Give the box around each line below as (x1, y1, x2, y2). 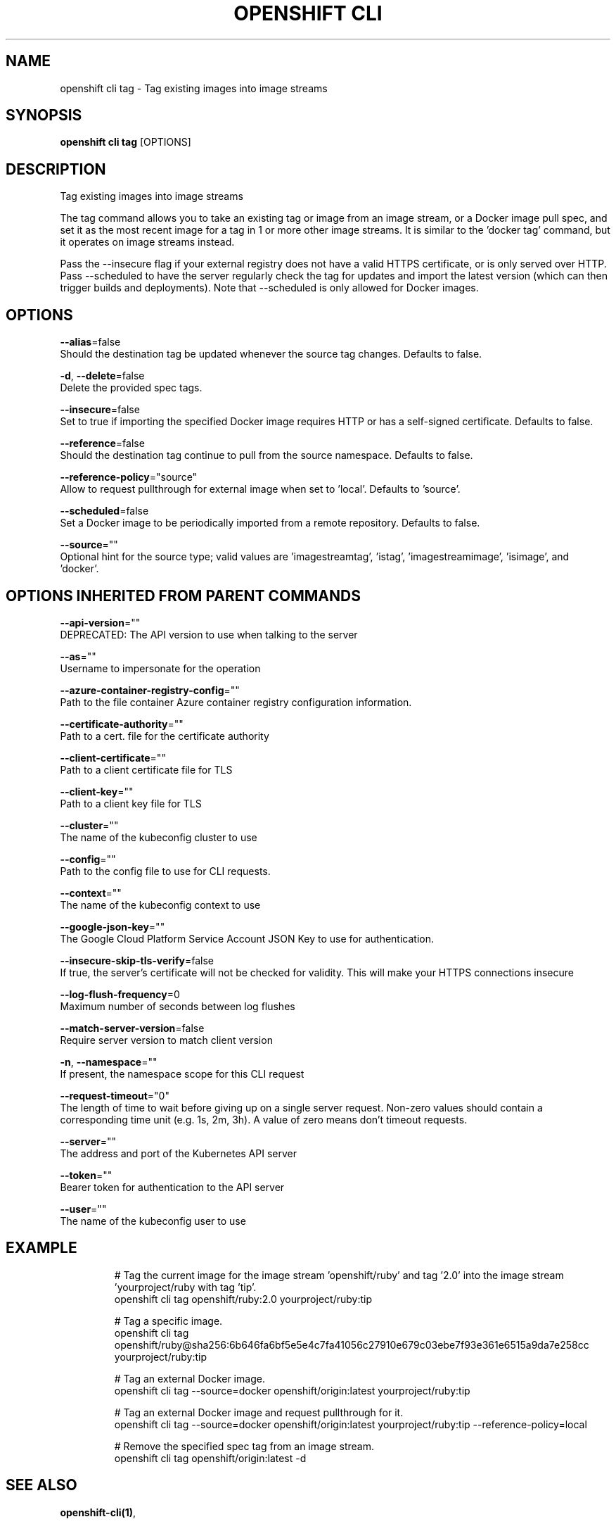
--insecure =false (60, 403, 140, 416)
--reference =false (60, 437, 145, 450)
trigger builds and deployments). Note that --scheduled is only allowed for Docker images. (60, 282, 479, 294)
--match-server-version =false (60, 1021, 205, 1034)
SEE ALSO (6, 1476, 77, 1494)
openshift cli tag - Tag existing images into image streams (60, 82, 328, 94)
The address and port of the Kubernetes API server (60, 1147, 297, 1159)
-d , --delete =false (60, 370, 145, 382)
